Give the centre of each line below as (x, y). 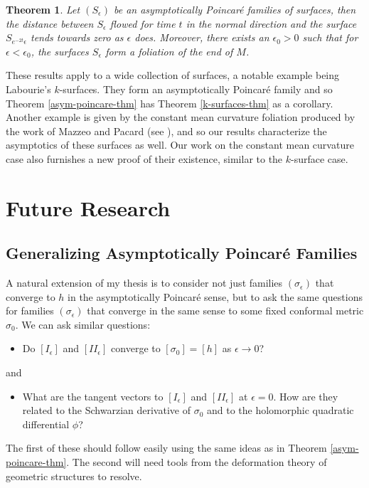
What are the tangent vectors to (93, 396)
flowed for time (143, 23)
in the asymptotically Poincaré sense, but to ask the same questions (215, 296)
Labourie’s (28, 89)
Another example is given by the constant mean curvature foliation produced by (181, 117)
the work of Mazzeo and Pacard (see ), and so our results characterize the (166, 131)
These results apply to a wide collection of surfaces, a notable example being (173, 75)
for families (30, 311)
